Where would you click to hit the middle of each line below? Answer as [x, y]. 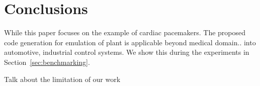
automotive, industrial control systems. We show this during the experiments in [127, 52]
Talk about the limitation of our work [62, 79]
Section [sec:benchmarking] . [47, 62]
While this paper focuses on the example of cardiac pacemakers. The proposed [125, 32]
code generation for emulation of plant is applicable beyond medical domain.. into [130, 42]
